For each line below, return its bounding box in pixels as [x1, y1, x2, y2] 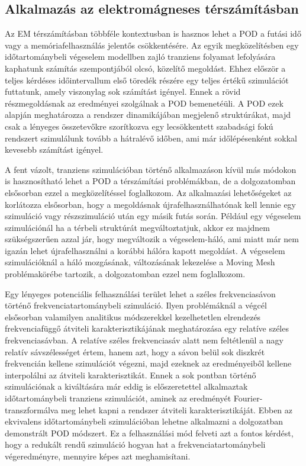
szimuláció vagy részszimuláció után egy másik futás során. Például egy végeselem [5, 210, 301, 222]
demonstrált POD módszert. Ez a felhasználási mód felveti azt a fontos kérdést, [5, 426, 294, 439]
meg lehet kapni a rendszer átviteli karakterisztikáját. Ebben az [61, 403, 293, 416]
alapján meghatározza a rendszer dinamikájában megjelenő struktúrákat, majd [5, 108, 291, 121]
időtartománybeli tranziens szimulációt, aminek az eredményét [5, 392, 231, 404]
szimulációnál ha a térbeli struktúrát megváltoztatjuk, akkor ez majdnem [5, 221, 270, 233]
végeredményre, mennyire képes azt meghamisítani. [5, 449, 191, 462]
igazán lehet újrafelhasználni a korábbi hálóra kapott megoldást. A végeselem [5, 244, 285, 256]
